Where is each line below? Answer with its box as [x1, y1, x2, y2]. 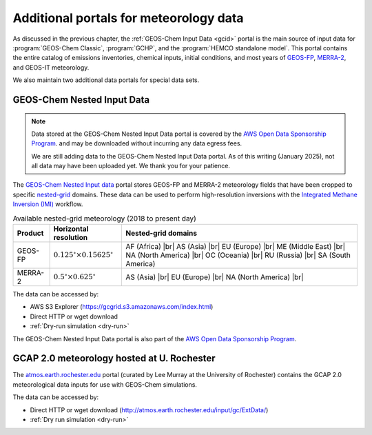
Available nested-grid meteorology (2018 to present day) [12, 214, 196, 223]
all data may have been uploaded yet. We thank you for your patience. [31, 162, 231, 170]
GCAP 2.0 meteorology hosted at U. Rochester [12, 352, 216, 365]
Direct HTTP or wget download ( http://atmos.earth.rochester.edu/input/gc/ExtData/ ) [30, 405, 269, 414]
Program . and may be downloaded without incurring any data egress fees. [31, 139, 242, 148]
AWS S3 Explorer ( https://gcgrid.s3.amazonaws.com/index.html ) [30, 303, 214, 311]
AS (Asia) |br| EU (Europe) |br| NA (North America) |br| [125, 272, 304, 282]
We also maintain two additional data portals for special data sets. [12, 76, 200, 84]
